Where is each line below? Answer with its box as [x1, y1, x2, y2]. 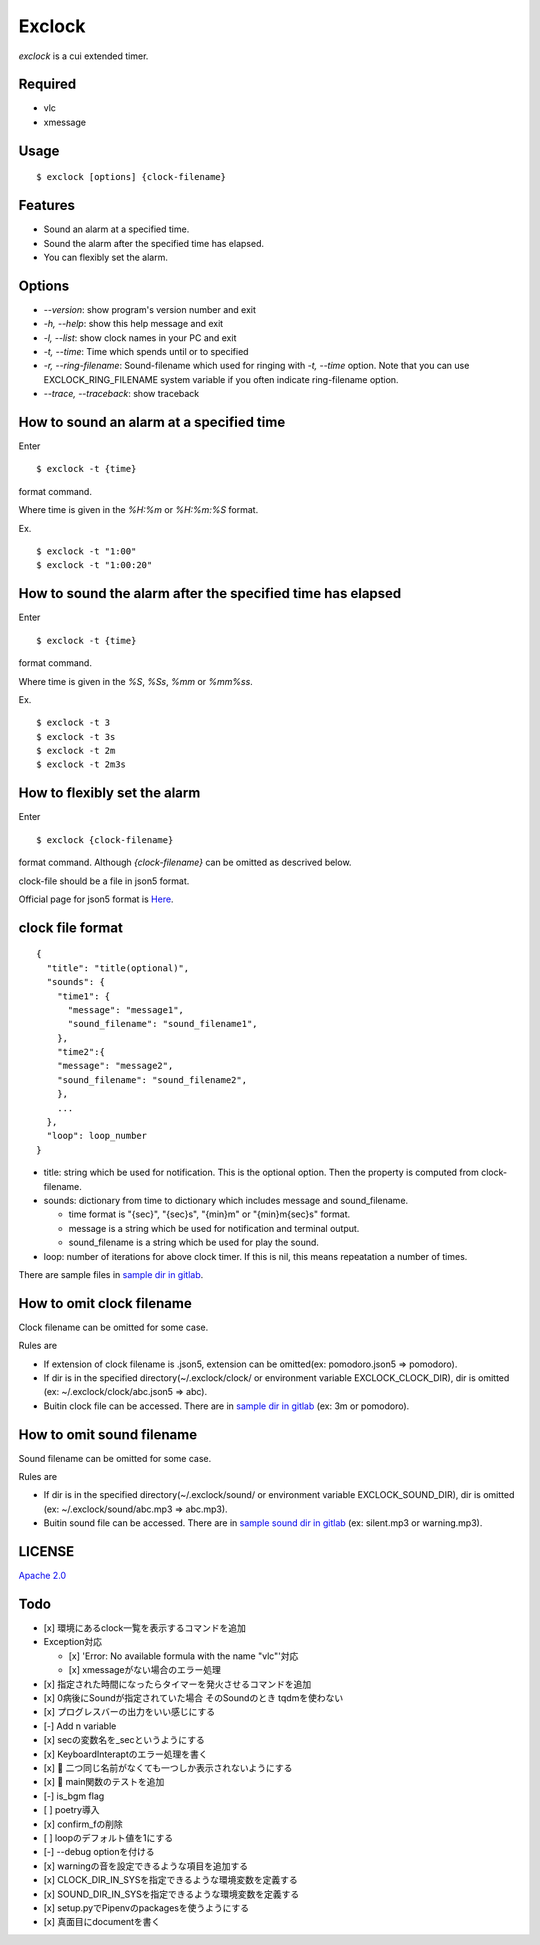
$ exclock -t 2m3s [36, 759, 127, 770]
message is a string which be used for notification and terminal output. [68, 1222, 360, 1234]
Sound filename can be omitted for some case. [18, 1452, 212, 1464]
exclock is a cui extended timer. [18, 50, 149, 62]
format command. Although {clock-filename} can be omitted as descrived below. [18, 856, 352, 869]
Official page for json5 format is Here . [18, 893, 174, 905]
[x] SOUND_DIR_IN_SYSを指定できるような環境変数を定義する [43, 1888, 300, 1900]
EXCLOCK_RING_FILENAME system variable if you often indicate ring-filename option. [43, 373, 399, 385]
